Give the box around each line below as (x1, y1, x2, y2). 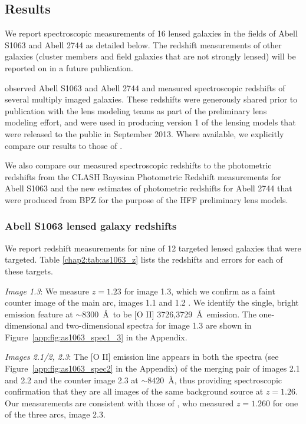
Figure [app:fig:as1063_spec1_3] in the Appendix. (5, 330, 187, 343)
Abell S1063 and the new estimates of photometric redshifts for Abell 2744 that (5, 182, 292, 194)
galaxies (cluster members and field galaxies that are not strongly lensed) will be (5, 50, 296, 62)
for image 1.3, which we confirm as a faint (124, 284, 275, 297)
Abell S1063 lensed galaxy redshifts (5, 218, 177, 233)
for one (272, 396, 298, 409)
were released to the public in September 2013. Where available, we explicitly (5, 127, 284, 140)
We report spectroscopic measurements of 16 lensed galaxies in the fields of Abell (5, 27, 298, 39)
